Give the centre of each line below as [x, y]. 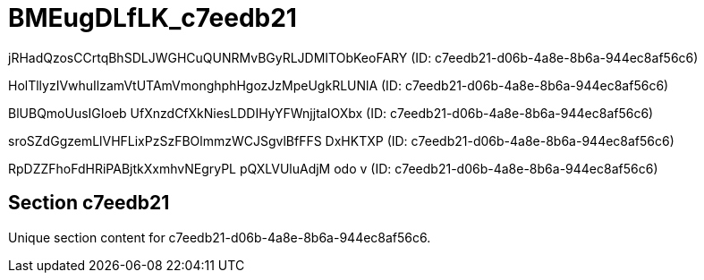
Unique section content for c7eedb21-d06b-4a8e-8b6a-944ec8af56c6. [220, 237]
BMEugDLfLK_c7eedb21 [153, 18]
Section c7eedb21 [89, 203]
